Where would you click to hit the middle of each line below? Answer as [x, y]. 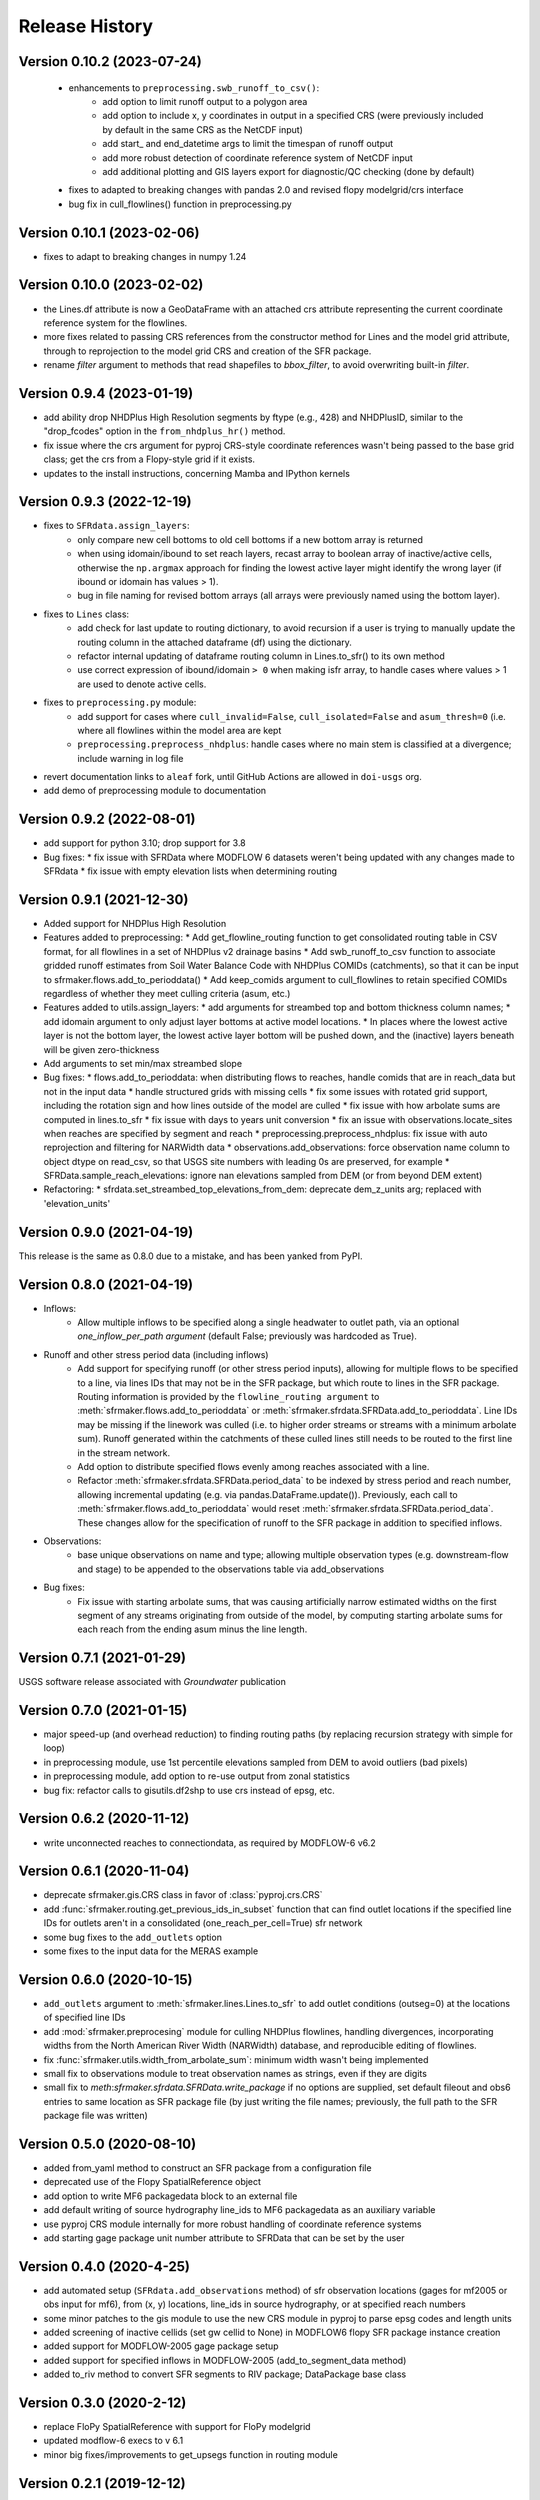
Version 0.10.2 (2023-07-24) [110, 61]
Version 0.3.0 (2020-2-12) [102, 2402]
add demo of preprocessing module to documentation [155, 791]
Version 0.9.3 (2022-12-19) [105, 501]
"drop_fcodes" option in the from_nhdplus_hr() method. [164, 431]
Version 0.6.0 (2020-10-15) [105, 1979]
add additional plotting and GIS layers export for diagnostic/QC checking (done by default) [288, 171]
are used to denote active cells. [142, 684]
